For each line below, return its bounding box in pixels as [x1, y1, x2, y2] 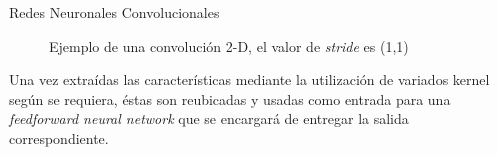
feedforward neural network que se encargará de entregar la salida [9, 108, 409, 129]
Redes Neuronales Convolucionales [9, 2, 220, 22]
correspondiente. [9, 127, 109, 148]
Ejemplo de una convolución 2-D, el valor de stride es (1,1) [49, 35, 409, 56]
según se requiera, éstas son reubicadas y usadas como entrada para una [9, 88, 451, 109]
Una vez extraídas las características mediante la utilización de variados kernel [9, 69, 490, 90]
